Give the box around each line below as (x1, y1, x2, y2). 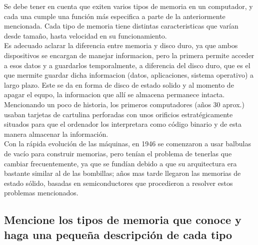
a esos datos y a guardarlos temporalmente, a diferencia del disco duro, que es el (4, 60, 250, 70)
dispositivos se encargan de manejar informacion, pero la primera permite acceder (4, 50, 254, 60)
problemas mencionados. (4, 187, 78, 198)
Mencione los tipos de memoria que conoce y (4, 212, 241, 227)
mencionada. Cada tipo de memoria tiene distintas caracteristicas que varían (4, 21, 238, 31)
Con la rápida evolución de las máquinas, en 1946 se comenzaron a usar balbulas (4, 138, 251, 149)
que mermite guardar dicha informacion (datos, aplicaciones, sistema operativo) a (4, 70, 254, 80)
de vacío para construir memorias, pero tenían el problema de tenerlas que (4, 148, 232, 158)
